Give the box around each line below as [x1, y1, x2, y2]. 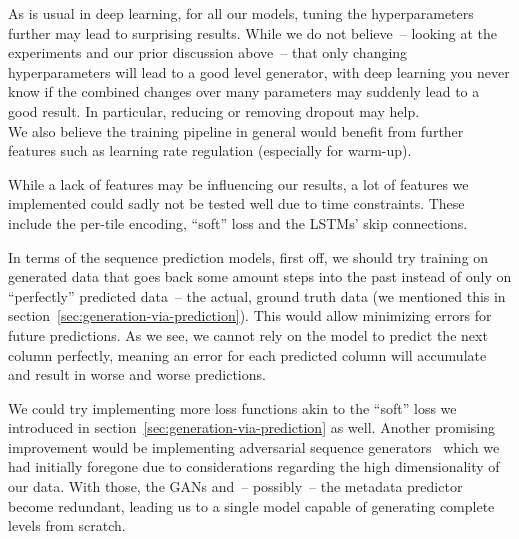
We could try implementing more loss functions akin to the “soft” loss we [8, 397, 457, 418]
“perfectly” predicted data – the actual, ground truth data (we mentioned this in [8, 285, 506, 306]
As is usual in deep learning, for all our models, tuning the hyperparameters [8, 3, 474, 23]
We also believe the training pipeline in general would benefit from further [8, 120, 464, 141]
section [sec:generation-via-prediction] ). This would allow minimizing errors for [8, 305, 492, 326]
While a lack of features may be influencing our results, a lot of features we [8, 173, 469, 194]
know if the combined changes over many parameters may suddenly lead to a [8, 81, 480, 102]
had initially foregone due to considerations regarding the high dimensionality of [8, 456, 500, 477]
